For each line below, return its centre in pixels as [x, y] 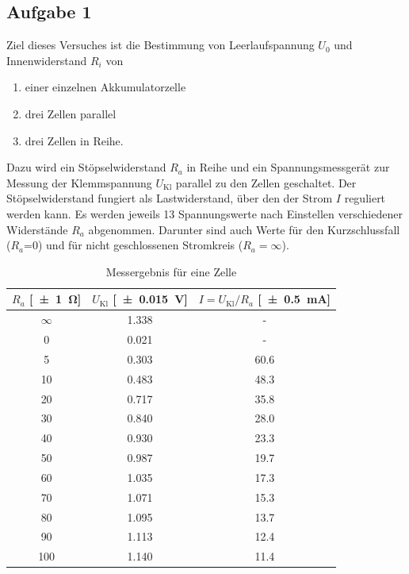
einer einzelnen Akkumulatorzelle [105, 87]
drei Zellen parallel [71, 113]
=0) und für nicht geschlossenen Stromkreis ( [134, 245]
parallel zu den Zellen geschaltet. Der [266, 182]
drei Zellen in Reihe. [74, 140]
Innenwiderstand [47, 60]
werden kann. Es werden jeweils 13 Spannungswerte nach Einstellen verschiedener [204, 213]
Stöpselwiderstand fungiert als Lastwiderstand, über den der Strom [170, 198]
